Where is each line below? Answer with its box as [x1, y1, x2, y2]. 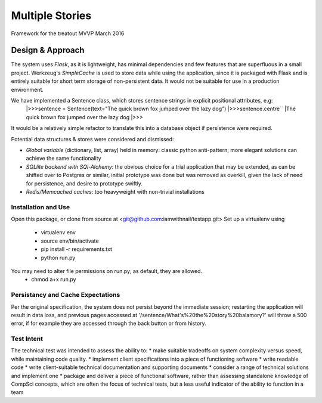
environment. [11, 86, 44, 93]
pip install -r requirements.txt [41, 246, 113, 253]
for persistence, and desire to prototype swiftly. [26, 179, 143, 187]
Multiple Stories [11, 9, 92, 22]
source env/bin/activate [41, 237, 99, 244]
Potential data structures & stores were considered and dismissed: [11, 135, 174, 142]
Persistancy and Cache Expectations [11, 291, 120, 299]
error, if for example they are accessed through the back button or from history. [11, 320, 207, 327]
